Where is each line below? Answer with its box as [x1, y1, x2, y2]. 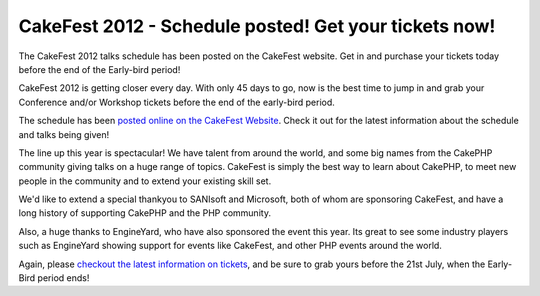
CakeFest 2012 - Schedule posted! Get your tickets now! [18, 15, 496, 37]
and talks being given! [18, 128, 110, 140]
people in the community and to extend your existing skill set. [18, 175, 272, 187]
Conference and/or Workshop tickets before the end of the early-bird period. [18, 96, 335, 108]
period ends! [37, 272, 90, 284]
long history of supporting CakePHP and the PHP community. [18, 207, 272, 219]
